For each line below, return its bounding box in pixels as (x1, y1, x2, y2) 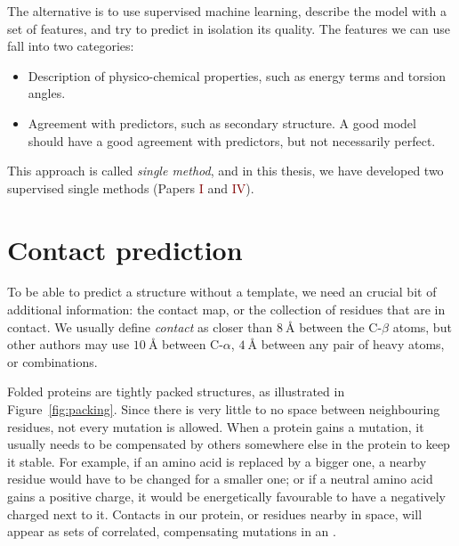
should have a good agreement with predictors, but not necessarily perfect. (28, 131, 436, 150)
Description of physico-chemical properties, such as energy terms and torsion (28, 66, 446, 85)
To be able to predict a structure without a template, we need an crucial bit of (7, 282, 437, 301)
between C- (162, 335, 223, 354)
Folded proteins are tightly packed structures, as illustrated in (7, 382, 345, 401)
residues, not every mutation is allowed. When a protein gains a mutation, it (7, 417, 424, 436)
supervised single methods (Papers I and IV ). (7, 178, 254, 197)
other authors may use (7, 335, 130, 354)
